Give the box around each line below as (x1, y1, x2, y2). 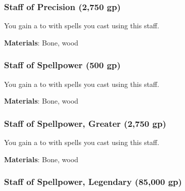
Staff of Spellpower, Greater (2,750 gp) (4, 117, 166, 129)
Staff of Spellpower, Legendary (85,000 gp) (4, 175, 182, 188)
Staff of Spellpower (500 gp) (4, 59, 121, 71)
